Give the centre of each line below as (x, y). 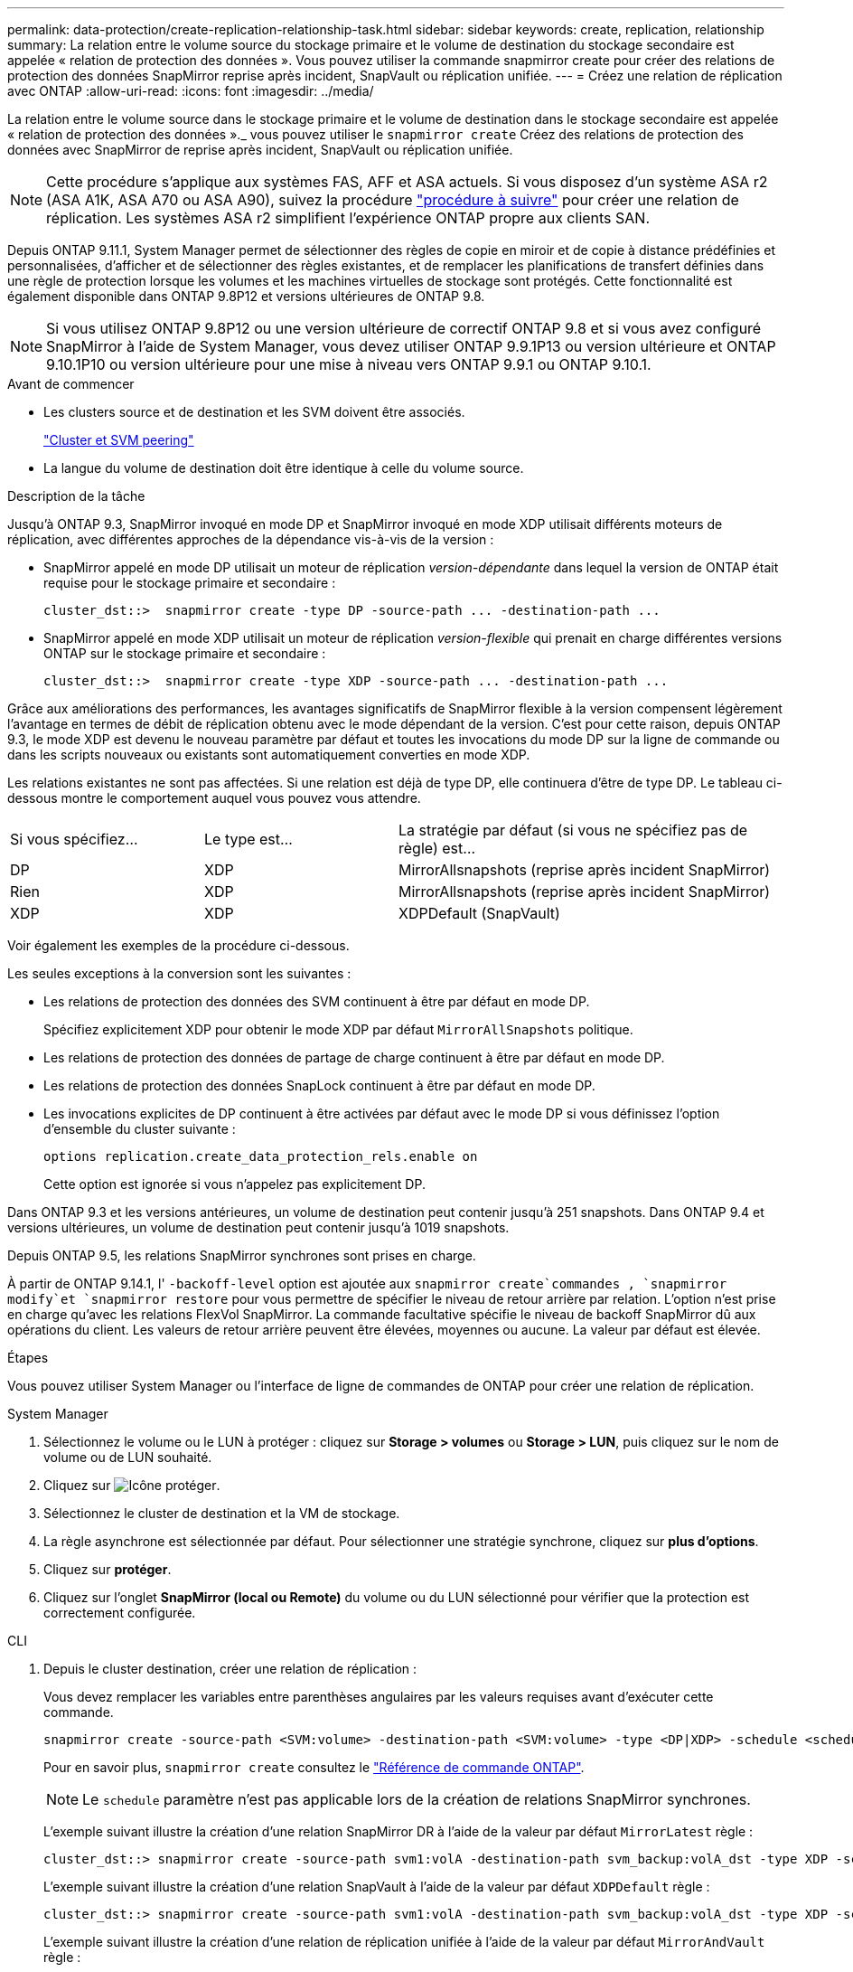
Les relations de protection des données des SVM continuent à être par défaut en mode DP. (317, 1001)
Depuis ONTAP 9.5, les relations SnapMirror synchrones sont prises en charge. (242, 1255)
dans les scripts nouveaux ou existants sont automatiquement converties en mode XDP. (269, 755)
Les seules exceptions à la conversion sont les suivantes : (179, 973)
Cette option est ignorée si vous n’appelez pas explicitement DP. (234, 1184)
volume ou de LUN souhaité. (128, 1457)
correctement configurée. (120, 1613)
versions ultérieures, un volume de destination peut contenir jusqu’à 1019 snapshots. (258, 1227)
